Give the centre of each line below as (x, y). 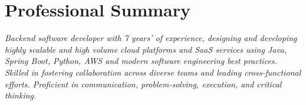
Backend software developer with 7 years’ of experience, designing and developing (151, 38)
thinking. (21, 95)
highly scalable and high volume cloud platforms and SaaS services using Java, (146, 49)
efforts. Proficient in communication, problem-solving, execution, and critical (143, 84)
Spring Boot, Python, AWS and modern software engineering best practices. (141, 61)
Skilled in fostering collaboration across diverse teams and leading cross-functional (153, 72)
